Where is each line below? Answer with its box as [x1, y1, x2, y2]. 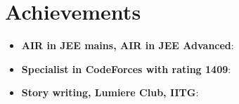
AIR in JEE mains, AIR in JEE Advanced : [21, 38, 234, 53]
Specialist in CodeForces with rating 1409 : [21, 61, 231, 76]
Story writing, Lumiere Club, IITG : [21, 85, 199, 100]
